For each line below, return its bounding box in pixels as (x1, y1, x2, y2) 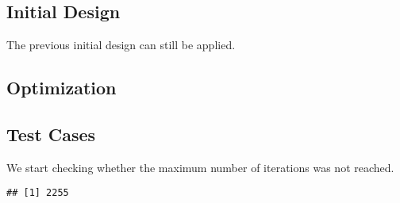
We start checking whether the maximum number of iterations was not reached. (6, 159, 394, 175)
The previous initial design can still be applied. (6, 36, 236, 53)
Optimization (6, 75, 117, 100)
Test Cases (6, 121, 96, 146)
